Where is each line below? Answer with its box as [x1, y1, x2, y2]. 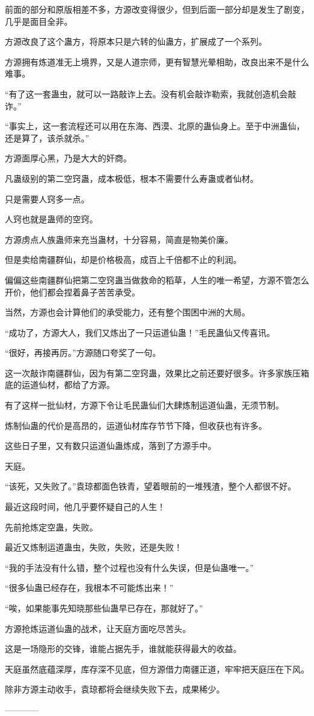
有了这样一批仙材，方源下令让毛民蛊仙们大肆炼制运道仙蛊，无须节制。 [5, 399, 284, 411]
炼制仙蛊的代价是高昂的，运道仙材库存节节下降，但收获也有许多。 [5, 419, 267, 431]
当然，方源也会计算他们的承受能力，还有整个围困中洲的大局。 [5, 306, 250, 318]
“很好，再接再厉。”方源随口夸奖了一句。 [5, 346, 161, 359]
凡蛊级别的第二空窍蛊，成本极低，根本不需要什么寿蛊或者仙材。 [5, 172, 258, 184]
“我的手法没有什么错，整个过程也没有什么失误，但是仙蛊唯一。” [5, 561, 254, 573]
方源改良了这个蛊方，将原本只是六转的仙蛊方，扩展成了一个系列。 [5, 35, 267, 48]
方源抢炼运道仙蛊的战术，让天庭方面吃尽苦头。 [5, 622, 191, 634]
